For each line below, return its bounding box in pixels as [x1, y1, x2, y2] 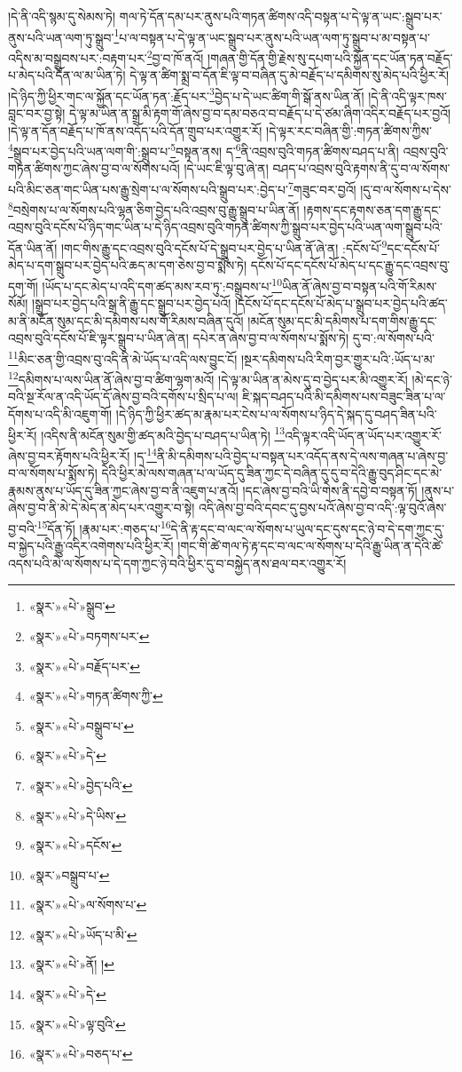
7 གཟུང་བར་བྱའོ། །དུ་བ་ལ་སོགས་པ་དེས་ [287, 177, 451, 198]
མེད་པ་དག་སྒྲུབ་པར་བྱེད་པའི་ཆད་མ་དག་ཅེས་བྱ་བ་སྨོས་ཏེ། [8, 256, 247, 274]
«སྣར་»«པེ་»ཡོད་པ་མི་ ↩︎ [28, 925, 137, 943]
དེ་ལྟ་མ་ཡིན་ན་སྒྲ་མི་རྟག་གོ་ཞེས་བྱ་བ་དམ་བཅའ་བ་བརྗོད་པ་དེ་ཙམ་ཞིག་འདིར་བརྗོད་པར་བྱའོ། [69, 103, 451, 122]
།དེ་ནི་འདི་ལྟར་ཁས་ [368, 86, 447, 105]
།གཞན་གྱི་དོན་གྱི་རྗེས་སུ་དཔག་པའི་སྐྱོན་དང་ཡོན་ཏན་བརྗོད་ [208, 48, 453, 67]
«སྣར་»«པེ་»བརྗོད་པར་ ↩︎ [28, 656, 140, 675]
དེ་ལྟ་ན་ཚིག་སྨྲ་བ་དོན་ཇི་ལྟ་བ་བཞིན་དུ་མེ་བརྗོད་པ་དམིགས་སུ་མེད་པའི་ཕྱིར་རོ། [129, 66, 450, 84]
